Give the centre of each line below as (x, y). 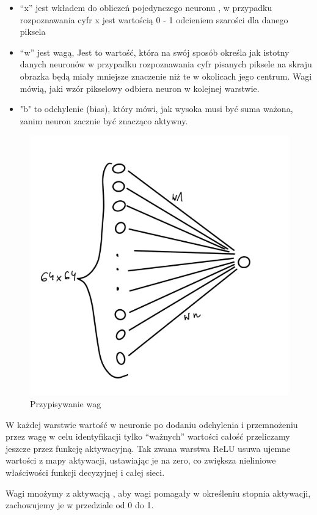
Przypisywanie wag (66, 403)
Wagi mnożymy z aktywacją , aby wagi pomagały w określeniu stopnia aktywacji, (158, 493)
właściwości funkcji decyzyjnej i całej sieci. (85, 472)
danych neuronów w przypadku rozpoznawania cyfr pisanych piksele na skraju (166, 64)
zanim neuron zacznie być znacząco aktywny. (104, 120)
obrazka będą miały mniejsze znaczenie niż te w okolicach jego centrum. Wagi (166, 76)
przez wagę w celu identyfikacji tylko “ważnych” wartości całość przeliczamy (148, 436)
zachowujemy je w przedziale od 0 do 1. (80, 505)
